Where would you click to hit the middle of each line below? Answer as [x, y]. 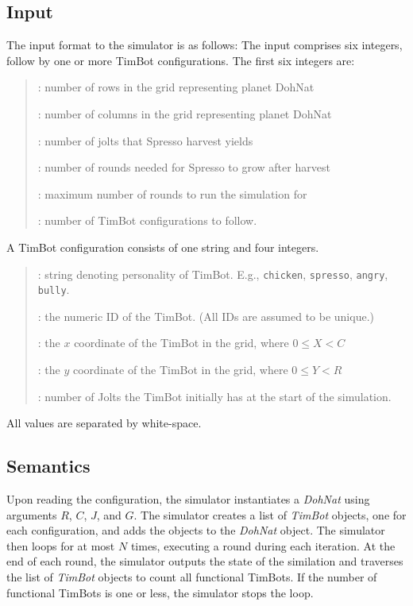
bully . [54, 289]
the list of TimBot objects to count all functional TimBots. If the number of [192, 577]
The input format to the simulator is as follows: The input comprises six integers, [205, 45]
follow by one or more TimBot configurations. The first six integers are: [181, 60]
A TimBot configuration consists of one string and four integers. [163, 247]
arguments [32, 514]
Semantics [48, 466]
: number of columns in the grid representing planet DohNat [185, 113]
